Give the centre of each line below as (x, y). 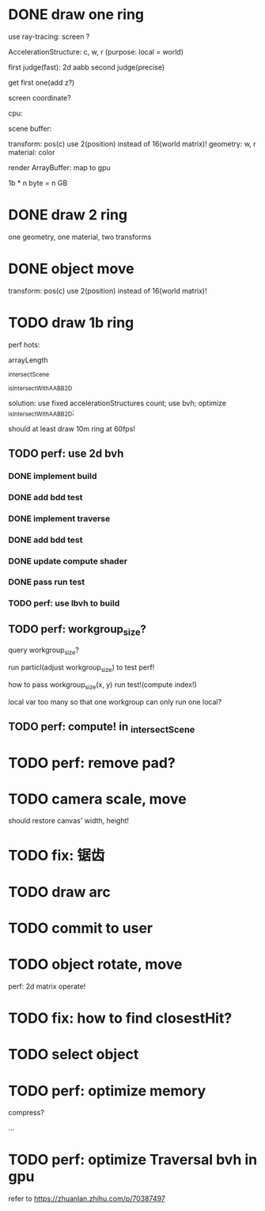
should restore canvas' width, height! (68, 821)
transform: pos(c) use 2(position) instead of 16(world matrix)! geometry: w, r (132, 143)
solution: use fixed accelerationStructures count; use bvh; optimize (117, 403)
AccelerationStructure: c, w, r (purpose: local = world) (96, 51)
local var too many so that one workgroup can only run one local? (115, 701)
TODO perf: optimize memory (107, 1091)
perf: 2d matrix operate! (47, 986)
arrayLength (28, 360)
